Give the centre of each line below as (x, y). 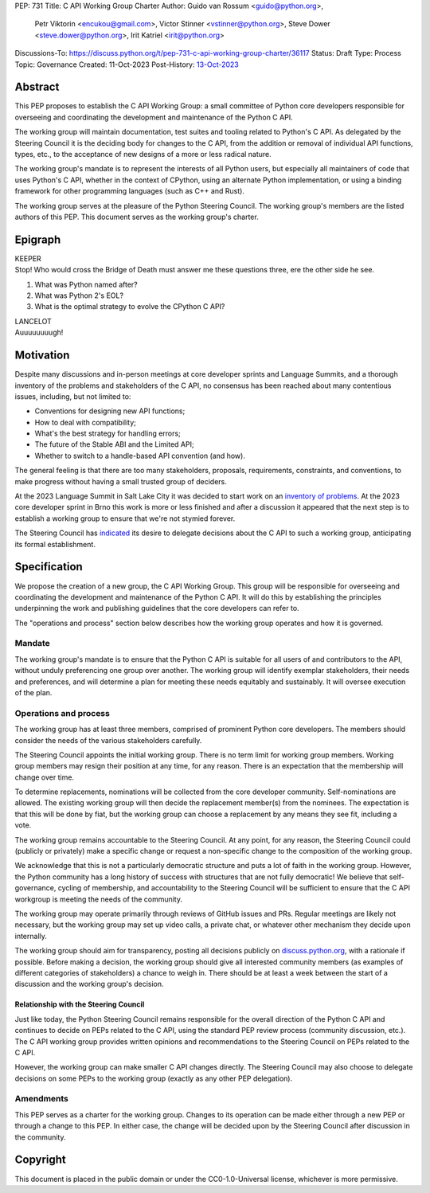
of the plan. (33, 692)
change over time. (45, 777)
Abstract (37, 87)
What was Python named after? (86, 284)
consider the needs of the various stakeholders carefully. (108, 740)
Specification (49, 567)
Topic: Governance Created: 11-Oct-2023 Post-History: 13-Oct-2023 (127, 65)
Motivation (42, 356)
